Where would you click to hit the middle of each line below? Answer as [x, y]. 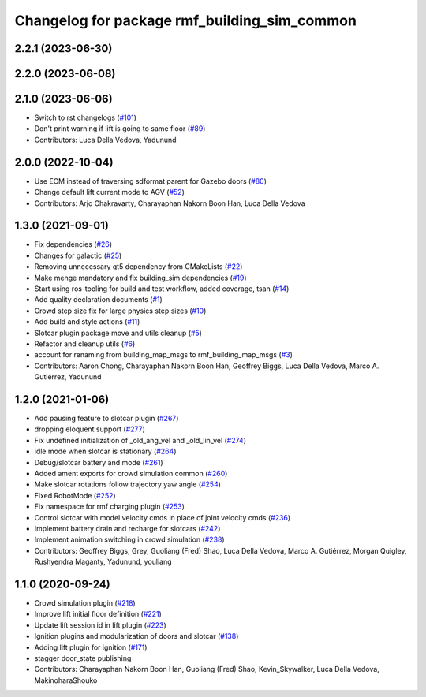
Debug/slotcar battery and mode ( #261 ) [99, 462]
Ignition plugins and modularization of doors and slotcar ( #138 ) [136, 636]
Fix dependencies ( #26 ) [73, 244]
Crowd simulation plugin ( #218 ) [85, 603]
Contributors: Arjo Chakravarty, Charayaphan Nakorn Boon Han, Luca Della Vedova [170, 203]
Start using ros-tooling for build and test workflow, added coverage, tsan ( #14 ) [162, 289]
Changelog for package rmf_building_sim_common [185, 20]
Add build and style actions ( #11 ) [87, 322]
